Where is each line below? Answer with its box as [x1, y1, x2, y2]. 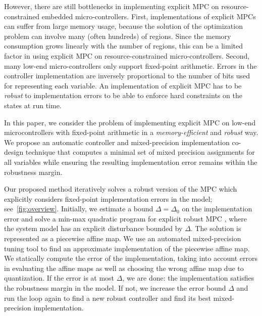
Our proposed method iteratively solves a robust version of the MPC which [4, 184, 237, 194]
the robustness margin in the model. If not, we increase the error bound [4, 283, 226, 293]
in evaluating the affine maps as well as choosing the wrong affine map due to [4, 262, 244, 273]
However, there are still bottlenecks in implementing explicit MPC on [4, 1, 219, 11]
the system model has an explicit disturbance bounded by [4, 223, 183, 234]
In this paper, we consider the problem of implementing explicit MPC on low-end [4, 117, 256, 127]
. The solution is [190, 223, 241, 234]
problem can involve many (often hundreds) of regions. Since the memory [4, 30, 231, 41]
